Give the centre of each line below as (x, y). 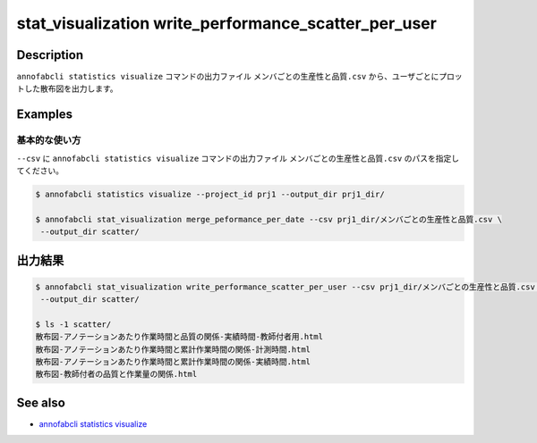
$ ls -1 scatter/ (73, 324)
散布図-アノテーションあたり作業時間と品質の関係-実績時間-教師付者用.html (179, 337)
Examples (45, 115)
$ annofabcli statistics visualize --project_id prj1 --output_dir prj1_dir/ (210, 194)
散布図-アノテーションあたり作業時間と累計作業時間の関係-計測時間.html (173, 349)
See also (41, 402)
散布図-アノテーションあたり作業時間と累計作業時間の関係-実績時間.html (173, 362)
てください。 (40, 171)
